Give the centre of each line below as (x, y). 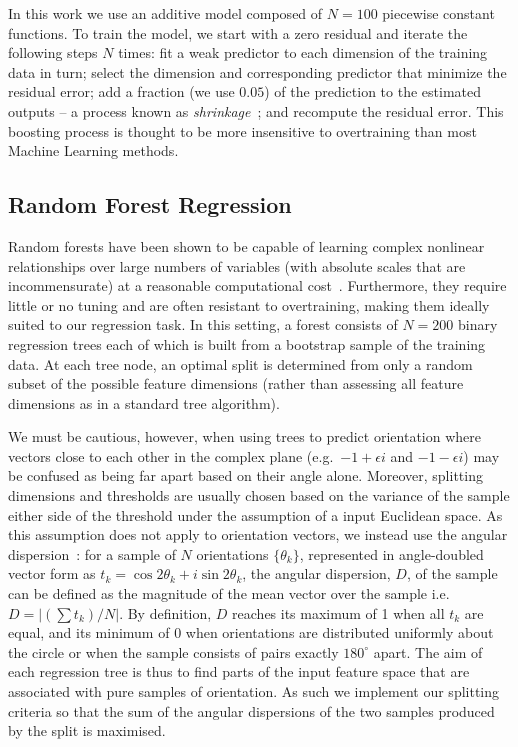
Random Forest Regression (150, 204)
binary (478, 324)
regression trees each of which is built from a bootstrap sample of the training (247, 343)
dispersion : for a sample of (92, 553)
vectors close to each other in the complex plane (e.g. (171, 455)
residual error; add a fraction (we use (121, 91)
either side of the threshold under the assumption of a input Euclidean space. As (255, 514)
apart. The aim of (428, 651)
